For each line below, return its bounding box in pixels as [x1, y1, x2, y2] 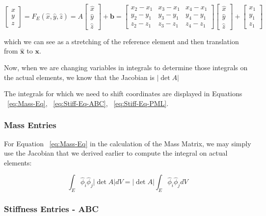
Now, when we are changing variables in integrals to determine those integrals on [4, 62, 248, 72]
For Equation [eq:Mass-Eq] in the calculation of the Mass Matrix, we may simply [4, 138, 251, 148]
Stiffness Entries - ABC [4, 203, 99, 215]
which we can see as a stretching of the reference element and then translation [4, 36, 239, 46]
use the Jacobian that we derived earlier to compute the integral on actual [4, 148, 228, 158]
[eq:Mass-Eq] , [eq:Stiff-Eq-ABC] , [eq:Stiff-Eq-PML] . [7, 98, 169, 108]
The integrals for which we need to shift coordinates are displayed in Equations [4, 88, 242, 99]
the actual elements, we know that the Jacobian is [4, 72, 155, 82]
